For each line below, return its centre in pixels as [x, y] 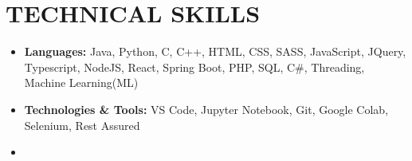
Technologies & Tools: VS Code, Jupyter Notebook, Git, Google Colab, [206, 109]
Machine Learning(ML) [81, 82]
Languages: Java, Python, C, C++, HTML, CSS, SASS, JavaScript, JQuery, [215, 51]
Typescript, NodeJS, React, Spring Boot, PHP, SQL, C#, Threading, [194, 67]
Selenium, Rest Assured [82, 125]
